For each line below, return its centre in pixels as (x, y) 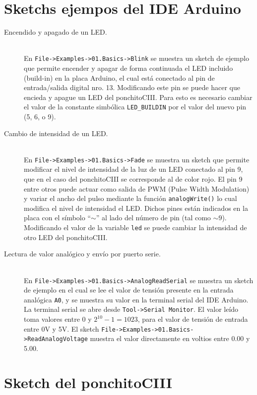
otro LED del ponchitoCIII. (66, 237)
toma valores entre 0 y (58, 319)
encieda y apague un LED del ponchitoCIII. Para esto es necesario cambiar (138, 97)
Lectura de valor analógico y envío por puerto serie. (82, 254)
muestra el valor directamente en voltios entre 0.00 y (170, 338)
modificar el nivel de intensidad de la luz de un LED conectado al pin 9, (133, 169)
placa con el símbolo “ (58, 218)
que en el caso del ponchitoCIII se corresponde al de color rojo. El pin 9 (133, 179)
